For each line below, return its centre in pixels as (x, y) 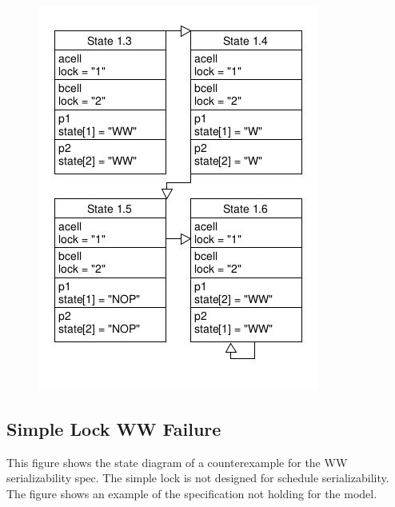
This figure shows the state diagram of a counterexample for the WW (177, 462)
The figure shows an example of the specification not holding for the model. (192, 493)
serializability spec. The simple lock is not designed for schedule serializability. (198, 478)
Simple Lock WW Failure (114, 428)
